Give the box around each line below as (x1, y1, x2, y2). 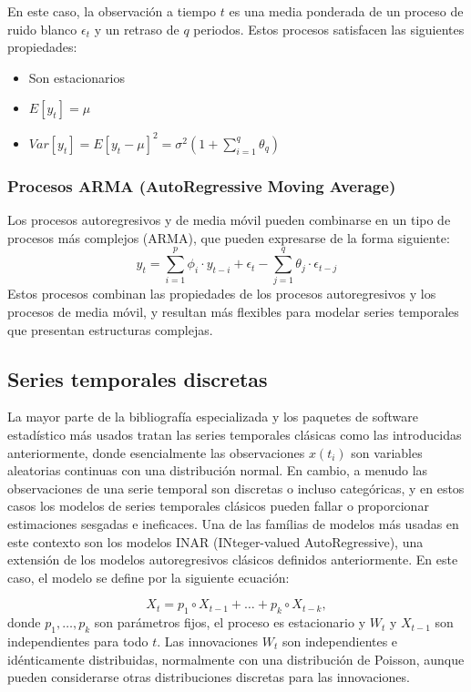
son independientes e (282, 631, 398, 650)
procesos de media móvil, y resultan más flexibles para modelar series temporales (7, 302, 459, 321)
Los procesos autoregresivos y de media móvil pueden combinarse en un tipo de (7, 210, 451, 229)
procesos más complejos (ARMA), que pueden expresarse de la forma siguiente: (7, 228, 450, 247)
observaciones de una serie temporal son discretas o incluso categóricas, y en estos (7, 478, 465, 497)
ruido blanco (7, 19, 77, 38)
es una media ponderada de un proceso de (229, 2, 464, 20)
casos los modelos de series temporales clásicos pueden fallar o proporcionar (7, 496, 429, 515)
